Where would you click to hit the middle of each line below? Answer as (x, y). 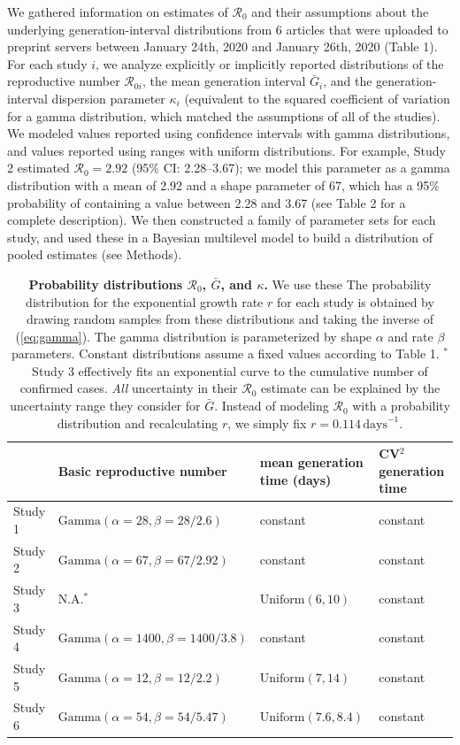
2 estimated (38, 168)
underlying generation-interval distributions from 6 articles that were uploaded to (228, 29)
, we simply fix (267, 422)
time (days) (295, 479)
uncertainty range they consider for (105, 406)
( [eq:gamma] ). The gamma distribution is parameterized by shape (194, 336)
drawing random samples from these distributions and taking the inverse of (230, 319)
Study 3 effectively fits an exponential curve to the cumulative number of (230, 370)
